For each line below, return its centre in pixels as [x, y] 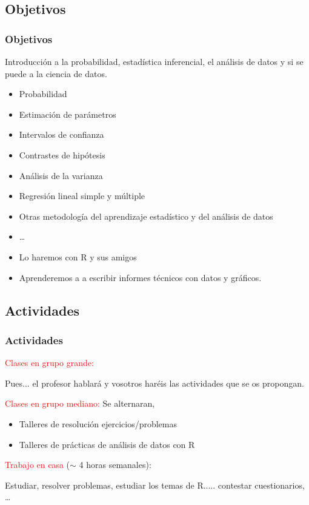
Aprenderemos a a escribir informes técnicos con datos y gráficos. [140, 277]
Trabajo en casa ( [38, 465]
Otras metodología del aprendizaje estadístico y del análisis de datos [146, 216]
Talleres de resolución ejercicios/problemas [98, 423]
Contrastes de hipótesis [62, 154]
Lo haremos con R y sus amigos [78, 256]
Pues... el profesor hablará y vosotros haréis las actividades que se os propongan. [154, 383]
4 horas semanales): [115, 465]
